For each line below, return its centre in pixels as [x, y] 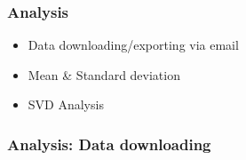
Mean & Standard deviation [104, 74]
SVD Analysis [66, 104]
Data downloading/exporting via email [133, 45]
